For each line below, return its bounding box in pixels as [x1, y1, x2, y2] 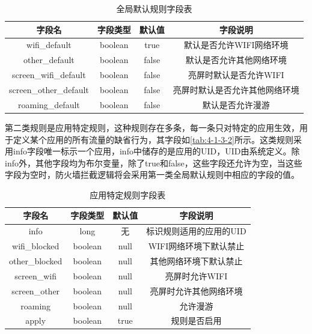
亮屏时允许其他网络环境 [150, 284, 243, 297]
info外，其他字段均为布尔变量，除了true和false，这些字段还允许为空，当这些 [5, 156, 302, 169]
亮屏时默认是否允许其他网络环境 [173, 83, 299, 96]
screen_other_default [9, 83, 89, 96]
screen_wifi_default [12, 68, 86, 81]
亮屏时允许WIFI [165, 269, 228, 282]
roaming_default [18, 98, 80, 111]
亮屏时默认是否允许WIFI [188, 68, 284, 81]
